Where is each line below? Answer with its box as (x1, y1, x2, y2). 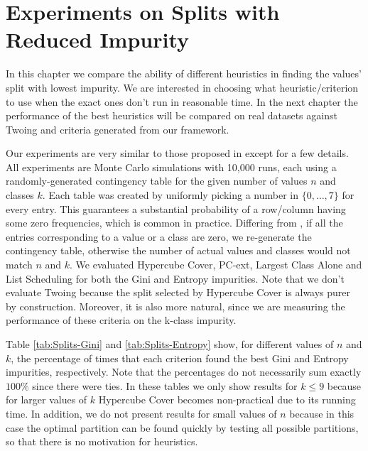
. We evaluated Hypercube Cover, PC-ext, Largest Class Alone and (70, 257, 362, 272)
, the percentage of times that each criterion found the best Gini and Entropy (11, 350, 349, 365)
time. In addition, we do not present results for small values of (6, 406, 277, 420)
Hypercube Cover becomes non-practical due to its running (98, 392, 356, 407)
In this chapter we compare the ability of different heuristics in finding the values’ (6, 66, 362, 81)
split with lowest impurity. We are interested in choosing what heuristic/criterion (6, 80, 359, 94)
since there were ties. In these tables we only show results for (32, 378, 298, 393)
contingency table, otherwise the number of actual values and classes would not (6, 243, 351, 258)
